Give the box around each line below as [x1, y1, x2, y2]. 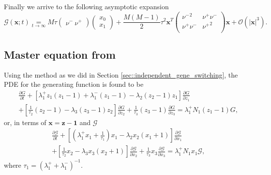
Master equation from [4, 47, 116, 62]
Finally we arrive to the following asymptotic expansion [4, 1, 169, 11]
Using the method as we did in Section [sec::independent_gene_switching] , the [4, 69, 238, 80]
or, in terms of [4, 117, 46, 127]
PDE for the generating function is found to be [4, 79, 144, 89]
